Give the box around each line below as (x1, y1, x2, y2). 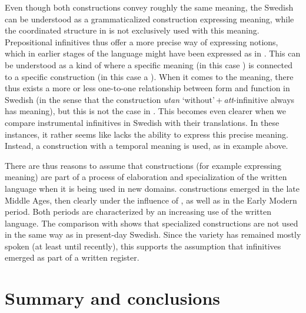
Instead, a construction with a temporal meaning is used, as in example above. (5, 139, 288, 152)
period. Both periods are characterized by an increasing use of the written (5, 205, 271, 218)
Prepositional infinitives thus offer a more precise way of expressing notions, (5, 35, 278, 48)
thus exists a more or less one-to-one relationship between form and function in (5, 82, 290, 94)
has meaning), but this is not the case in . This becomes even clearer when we (5, 105, 287, 117)
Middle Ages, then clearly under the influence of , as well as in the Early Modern (5, 194, 297, 206)
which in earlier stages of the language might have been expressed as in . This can (5, 47, 301, 59)
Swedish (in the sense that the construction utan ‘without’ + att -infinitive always (5, 93, 295, 105)
